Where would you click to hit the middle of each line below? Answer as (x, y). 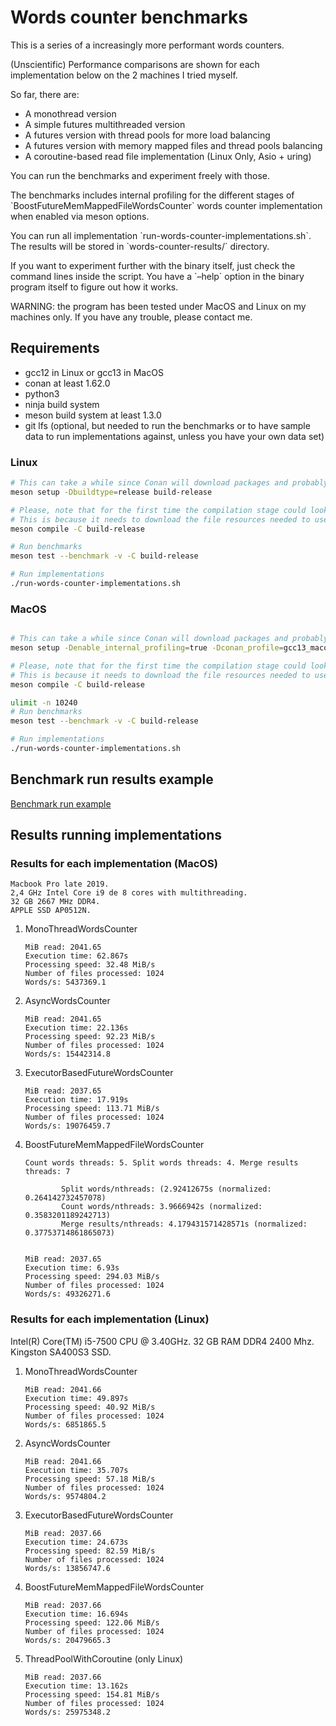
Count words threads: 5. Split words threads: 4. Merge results (161, 1163)
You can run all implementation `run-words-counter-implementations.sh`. (161, 235)
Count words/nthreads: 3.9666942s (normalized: (162, 1207)
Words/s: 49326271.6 (67, 1294)
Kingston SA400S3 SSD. (61, 1352)
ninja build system (62, 404)
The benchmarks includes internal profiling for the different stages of (152, 195)
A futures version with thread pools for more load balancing (147, 135)
